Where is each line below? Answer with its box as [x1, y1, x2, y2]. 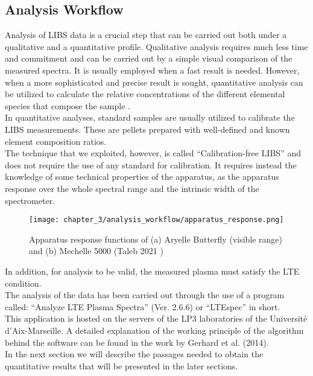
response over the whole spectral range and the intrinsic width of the [5, 182, 259, 194]
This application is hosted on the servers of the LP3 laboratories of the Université [5, 312, 308, 325]
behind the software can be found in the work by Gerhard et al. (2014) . [5, 336, 269, 348]
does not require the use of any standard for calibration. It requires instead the [5, 158, 297, 171]
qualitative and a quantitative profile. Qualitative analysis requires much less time [5, 40, 308, 53]
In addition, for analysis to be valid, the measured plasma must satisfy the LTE [5, 264, 300, 277]
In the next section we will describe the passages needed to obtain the [5, 348, 264, 360]
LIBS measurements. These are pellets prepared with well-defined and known [5, 123, 290, 135]
